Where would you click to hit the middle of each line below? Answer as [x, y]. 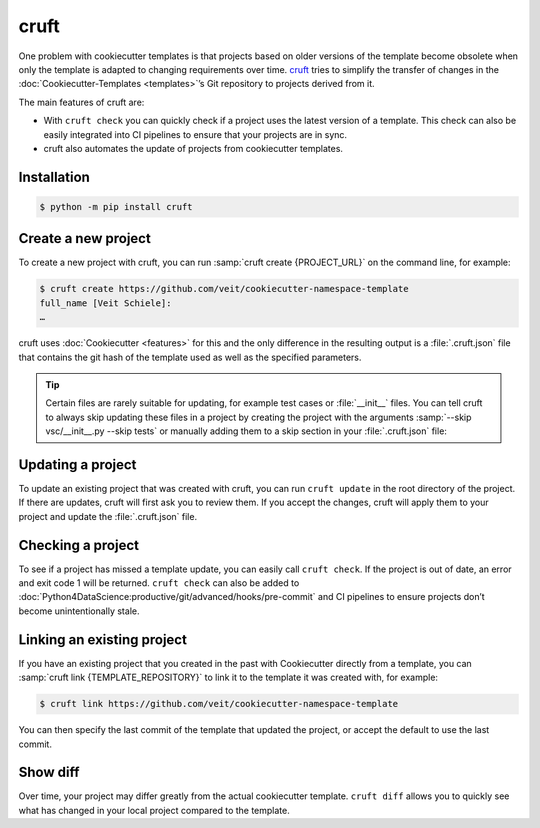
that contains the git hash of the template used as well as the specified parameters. [190, 357]
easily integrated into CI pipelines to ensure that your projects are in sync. [195, 134]
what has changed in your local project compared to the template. [154, 810]
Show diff [49, 772]
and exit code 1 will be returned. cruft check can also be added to [159, 583]
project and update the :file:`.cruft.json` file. [108, 516]
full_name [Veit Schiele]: [105, 303]
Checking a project [79, 545]
